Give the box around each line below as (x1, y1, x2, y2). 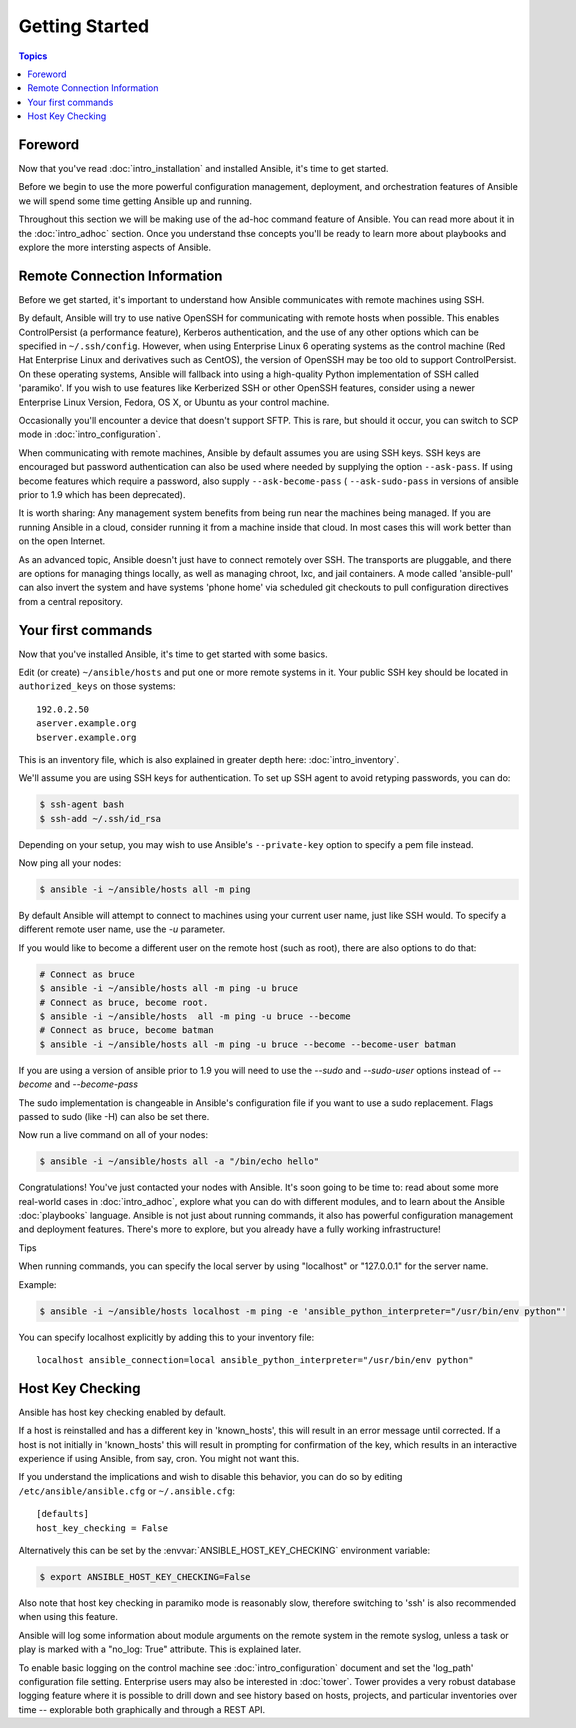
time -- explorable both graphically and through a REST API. (18, 1703, 266, 1715)
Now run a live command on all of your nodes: (18, 1129, 209, 1141)
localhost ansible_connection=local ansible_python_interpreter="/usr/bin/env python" (36, 1354, 474, 1365)
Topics (18, 50, 48, 62)
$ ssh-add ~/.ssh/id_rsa (39, 813, 162, 824)
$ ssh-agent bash (39, 799, 125, 810)
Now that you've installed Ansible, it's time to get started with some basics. (18, 648, 329, 660)
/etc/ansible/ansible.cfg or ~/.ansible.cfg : (18, 1485, 235, 1497)
